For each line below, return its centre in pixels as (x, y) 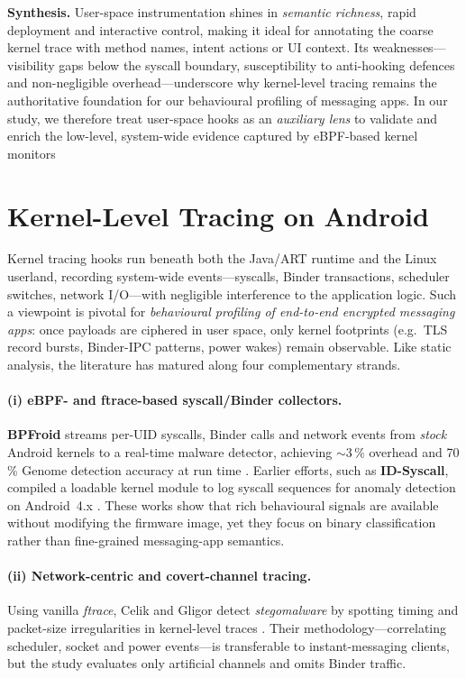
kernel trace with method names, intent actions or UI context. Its (188, 47)
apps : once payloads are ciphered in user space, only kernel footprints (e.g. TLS (228, 329)
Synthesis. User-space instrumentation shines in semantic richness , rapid (212, 12)
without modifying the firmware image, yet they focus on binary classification (222, 522)
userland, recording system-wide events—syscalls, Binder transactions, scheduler (228, 276)
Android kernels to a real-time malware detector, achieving (170, 452)
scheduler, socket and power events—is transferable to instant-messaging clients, (228, 645)
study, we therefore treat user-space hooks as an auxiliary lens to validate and (223, 118)
